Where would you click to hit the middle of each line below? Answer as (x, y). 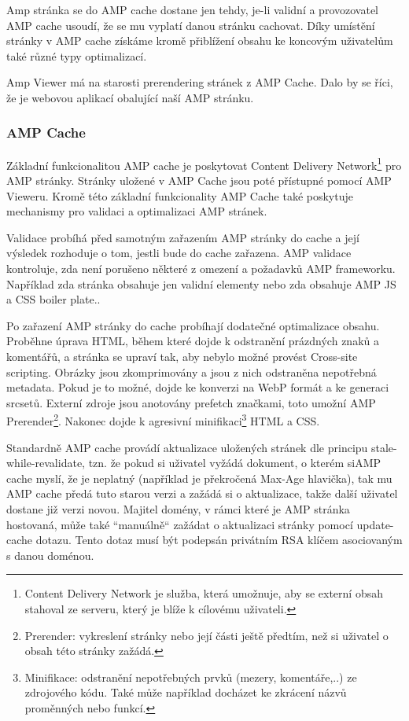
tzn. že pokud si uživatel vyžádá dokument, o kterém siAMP (235, 463)
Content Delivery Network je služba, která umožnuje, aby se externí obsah (204, 593)
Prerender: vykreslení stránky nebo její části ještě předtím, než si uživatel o (206, 635)
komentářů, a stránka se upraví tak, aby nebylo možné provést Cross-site (182, 356)
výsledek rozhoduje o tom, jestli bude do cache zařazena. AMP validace (179, 253)
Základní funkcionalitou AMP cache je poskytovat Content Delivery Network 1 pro (204, 164)
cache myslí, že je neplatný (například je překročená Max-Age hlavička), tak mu (199, 478)
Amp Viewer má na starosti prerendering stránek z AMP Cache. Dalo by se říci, (200, 82)
